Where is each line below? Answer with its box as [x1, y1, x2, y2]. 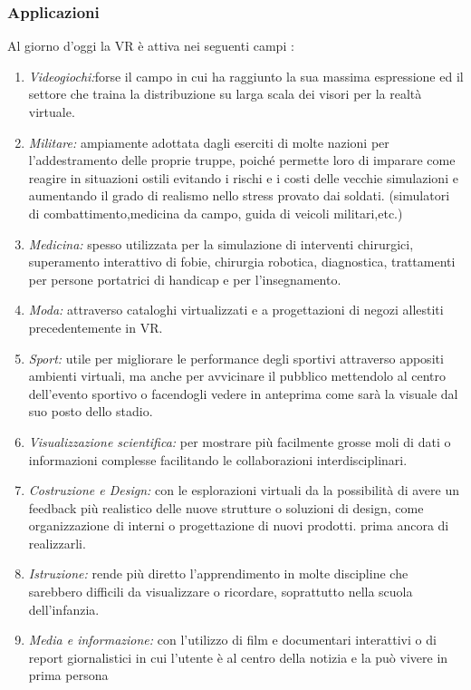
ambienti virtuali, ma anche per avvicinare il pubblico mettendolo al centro [28, 366, 447, 385]
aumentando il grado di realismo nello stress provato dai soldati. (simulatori [28, 186, 450, 205]
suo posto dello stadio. [28, 402, 153, 421]
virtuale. [28, 102, 75, 121]
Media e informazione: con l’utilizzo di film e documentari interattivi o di [28, 630, 437, 649]
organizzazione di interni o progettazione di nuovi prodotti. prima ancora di [28, 516, 449, 535]
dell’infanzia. [28, 599, 100, 618]
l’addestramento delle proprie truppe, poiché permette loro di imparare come [28, 151, 456, 170]
